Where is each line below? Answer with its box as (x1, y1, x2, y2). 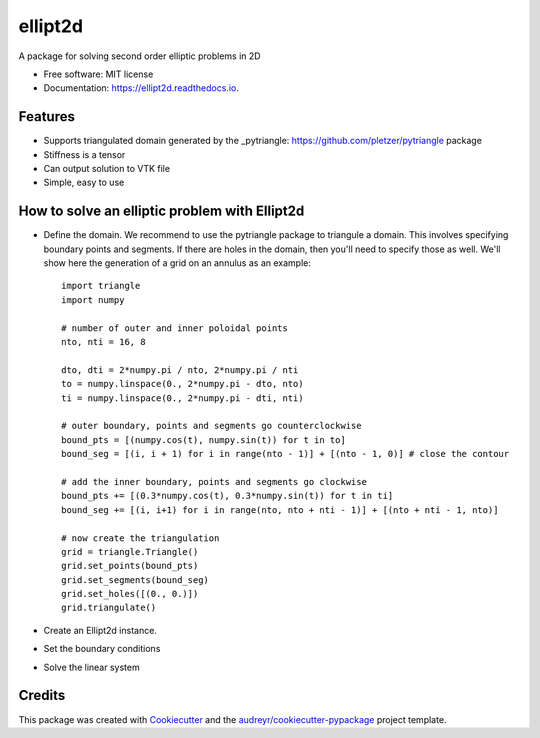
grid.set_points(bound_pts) (61, 560, 199, 572)
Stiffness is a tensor (43, 148, 126, 160)
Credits (18, 687, 66, 704)
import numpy (61, 294, 125, 305)
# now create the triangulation (61, 532, 220, 544)
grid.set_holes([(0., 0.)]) (61, 588, 199, 600)
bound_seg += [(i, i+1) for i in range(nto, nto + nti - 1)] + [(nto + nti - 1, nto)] (61, 504, 499, 515)
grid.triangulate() (61, 602, 157, 614)
